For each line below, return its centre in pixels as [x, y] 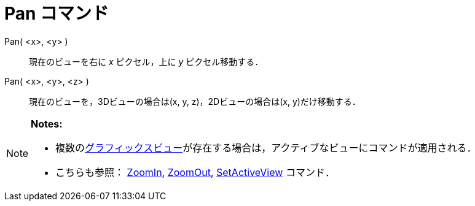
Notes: [47, 124]
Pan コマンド [57, 13]
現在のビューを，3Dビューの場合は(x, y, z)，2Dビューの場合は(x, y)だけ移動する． [195, 101]
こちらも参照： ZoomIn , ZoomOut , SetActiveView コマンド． [195, 172]
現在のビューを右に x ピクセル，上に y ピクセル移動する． [146, 61]
